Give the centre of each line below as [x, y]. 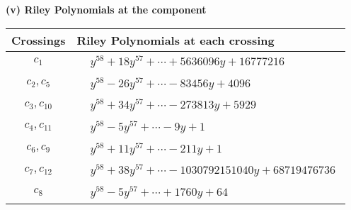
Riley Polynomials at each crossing [175, 40]
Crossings [39, 40]
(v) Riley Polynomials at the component [106, 9]
